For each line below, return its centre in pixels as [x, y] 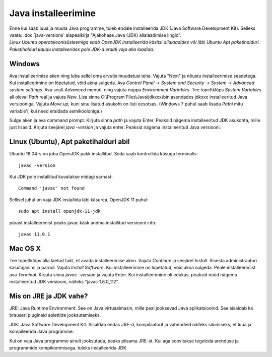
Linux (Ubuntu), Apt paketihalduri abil [70, 142]
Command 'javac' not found [52, 188]
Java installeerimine [52, 13]
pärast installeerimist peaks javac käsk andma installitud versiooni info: [83, 222]
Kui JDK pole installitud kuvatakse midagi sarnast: [61, 177]
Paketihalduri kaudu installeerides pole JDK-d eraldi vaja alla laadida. [82, 49]
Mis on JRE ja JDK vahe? [49, 296]
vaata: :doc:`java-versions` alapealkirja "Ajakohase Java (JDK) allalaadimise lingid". [95, 35]
